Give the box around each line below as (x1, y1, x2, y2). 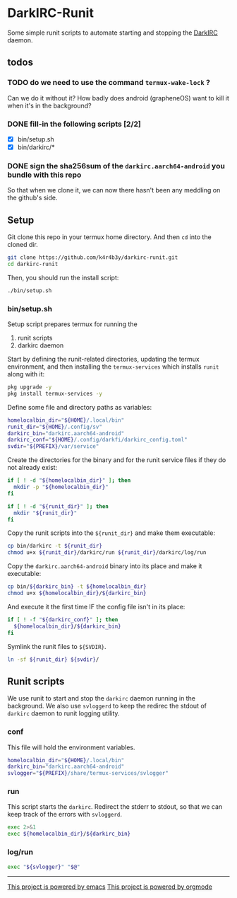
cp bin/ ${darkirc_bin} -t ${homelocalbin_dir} (7, 583, 147, 590)
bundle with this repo (7, 170, 82, 180)
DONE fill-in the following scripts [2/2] (7, 119, 141, 129)
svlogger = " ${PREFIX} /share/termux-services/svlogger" (7, 770, 169, 777)
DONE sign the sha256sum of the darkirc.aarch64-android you (7, 161, 226, 171)
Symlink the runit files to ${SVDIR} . (7, 642, 107, 650)
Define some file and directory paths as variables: (7, 403, 152, 411)
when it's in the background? (7, 101, 92, 110)
